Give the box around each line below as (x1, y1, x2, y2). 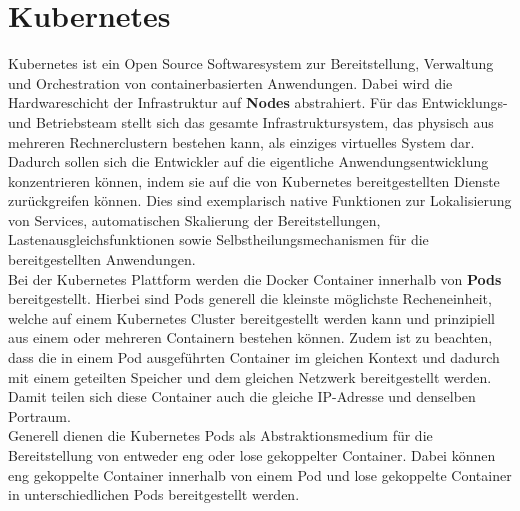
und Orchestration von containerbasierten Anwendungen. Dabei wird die (8, 72, 453, 93)
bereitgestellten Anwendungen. (8, 249, 196, 270)
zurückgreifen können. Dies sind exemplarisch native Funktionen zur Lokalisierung (8, 190, 512, 211)
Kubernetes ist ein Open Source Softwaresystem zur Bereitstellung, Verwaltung (8, 53, 494, 74)
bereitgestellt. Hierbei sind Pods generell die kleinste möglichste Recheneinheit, (8, 288, 492, 309)
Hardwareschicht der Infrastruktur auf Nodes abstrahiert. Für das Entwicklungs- (8, 92, 508, 113)
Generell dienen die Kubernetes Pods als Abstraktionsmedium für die (8, 425, 433, 446)
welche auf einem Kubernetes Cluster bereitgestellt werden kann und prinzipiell (8, 307, 495, 328)
